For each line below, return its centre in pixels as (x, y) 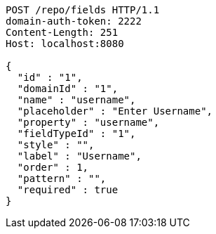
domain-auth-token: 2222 (74, 21)
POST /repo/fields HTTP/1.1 (83, 10)
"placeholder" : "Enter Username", (115, 111)
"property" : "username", (88, 122)
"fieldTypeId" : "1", (76, 134)
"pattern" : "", (62, 178)
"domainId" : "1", (68, 89)
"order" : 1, (53, 167)
